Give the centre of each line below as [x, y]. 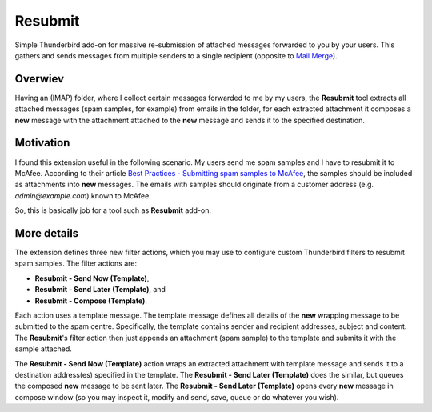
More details [47, 233]
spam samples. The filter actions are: [76, 263]
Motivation [42, 143]
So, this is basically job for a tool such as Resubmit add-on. [113, 210]
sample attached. [43, 349]
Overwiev [39, 79]
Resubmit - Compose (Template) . [91, 301]
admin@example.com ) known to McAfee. [83, 195]
